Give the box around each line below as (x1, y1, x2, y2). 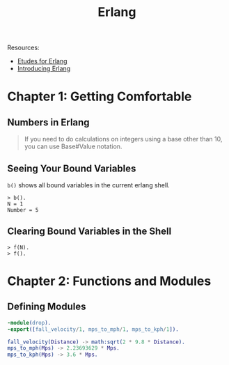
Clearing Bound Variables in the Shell (7, 226, 172, 238)
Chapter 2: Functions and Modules (7, 273, 212, 289)
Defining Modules (7, 301, 86, 313)
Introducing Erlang (17, 64, 71, 73)
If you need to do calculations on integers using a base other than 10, (24, 135, 223, 143)
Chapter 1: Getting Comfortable (7, 88, 192, 104)
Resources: (7, 43, 40, 52)
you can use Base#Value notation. (24, 142, 123, 150)
